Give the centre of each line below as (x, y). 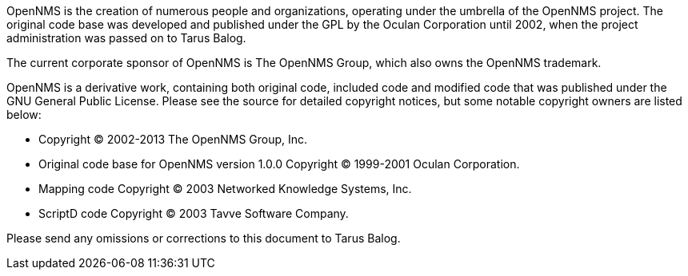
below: (24, 114)
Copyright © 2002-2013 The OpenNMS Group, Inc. (173, 139)
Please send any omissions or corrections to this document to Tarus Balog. (204, 238)
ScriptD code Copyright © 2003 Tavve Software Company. (194, 213)
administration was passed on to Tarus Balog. (126, 38)
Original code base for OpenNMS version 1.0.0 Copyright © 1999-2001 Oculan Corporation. (279, 164)
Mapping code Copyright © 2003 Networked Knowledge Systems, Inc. (225, 189)
